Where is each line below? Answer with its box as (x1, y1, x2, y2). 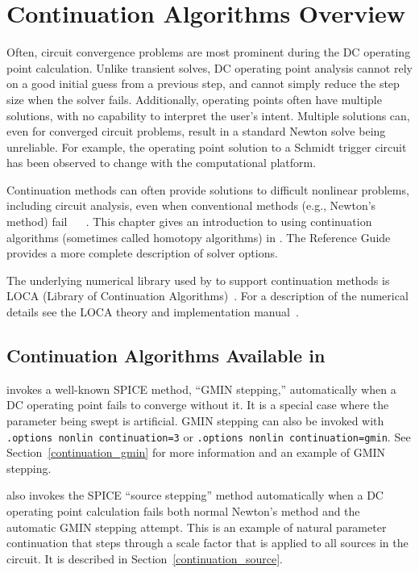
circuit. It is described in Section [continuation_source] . (6, 550, 284, 567)
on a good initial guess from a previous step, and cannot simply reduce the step (6, 75, 400, 92)
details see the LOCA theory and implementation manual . (6, 303, 299, 320)
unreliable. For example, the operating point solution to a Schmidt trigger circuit (6, 138, 407, 155)
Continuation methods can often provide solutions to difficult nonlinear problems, (6, 181, 409, 198)
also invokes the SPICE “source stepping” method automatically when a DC (6, 487, 384, 504)
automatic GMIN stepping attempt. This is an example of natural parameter (6, 518, 387, 535)
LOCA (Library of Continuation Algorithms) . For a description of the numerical (6, 287, 409, 304)
